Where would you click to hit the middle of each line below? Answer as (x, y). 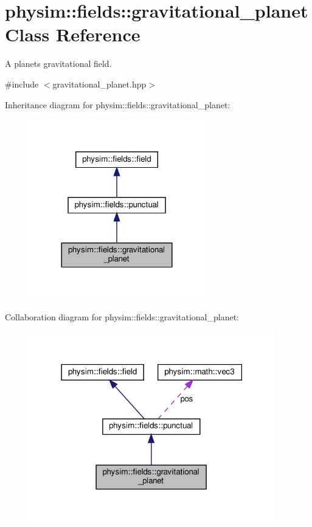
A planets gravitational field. (58, 64)
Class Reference (73, 34)
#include (22, 84)
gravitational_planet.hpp (99, 84)
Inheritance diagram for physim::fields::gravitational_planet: (118, 104)
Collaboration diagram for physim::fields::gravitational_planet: (122, 317)
